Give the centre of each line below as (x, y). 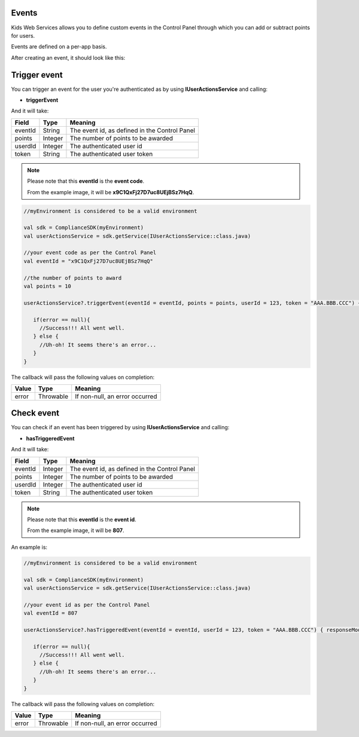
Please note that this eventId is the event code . (86, 181)
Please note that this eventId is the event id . (82, 519)
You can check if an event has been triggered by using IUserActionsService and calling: (120, 427)
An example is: (29, 547)
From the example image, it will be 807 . (76, 530)
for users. (23, 35)
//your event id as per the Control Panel (87, 605)
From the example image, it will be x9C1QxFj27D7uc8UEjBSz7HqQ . (111, 192)
